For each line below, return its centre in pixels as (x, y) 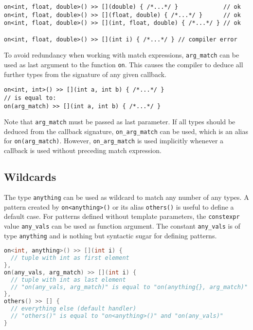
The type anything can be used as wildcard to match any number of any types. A (126, 197)
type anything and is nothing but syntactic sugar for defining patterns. (110, 235)
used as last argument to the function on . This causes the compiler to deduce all (124, 64)
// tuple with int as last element (68, 280)
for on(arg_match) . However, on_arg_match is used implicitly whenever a (114, 141)
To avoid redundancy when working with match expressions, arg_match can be (122, 55)
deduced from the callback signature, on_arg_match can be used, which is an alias (126, 131)
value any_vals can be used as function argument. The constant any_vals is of (122, 225)
